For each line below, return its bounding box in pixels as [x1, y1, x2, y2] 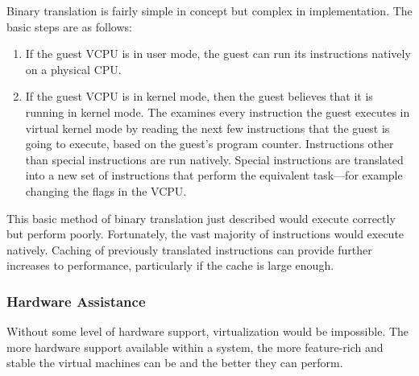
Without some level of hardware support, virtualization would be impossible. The [6, 323, 409, 340]
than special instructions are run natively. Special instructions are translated [25, 151, 404, 167]
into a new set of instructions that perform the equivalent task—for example [25, 167, 403, 184]
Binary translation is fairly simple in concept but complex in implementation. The [6, 2, 413, 19]
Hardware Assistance [6, 291, 146, 311]
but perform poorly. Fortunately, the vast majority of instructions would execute [6, 225, 404, 242]
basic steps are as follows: [6, 18, 132, 35]
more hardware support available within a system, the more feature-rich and [6, 338, 384, 355]
